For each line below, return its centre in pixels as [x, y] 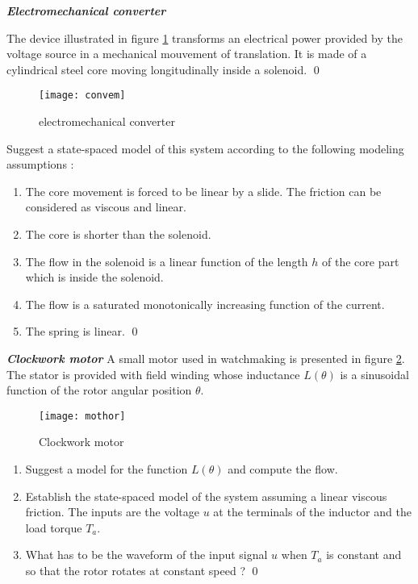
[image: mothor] [82, 416]
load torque [54, 527]
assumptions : [40, 164]
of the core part [361, 261]
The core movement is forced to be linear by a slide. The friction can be [203, 191]
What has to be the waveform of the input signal [146, 555]
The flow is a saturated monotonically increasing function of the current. [205, 304]
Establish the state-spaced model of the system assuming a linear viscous [206, 496]
